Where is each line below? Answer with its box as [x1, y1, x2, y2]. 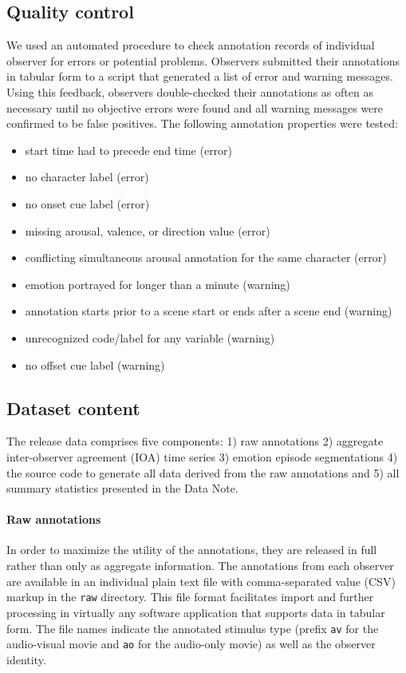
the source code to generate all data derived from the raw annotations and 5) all [6, 464, 400, 481]
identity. [6, 651, 46, 667]
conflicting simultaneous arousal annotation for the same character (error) [25, 249, 387, 266]
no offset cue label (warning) [25, 356, 165, 373]
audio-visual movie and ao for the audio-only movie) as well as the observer [6, 635, 376, 652]
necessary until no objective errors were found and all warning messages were [6, 99, 384, 116]
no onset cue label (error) [25, 195, 150, 212]
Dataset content [6, 395, 140, 420]
